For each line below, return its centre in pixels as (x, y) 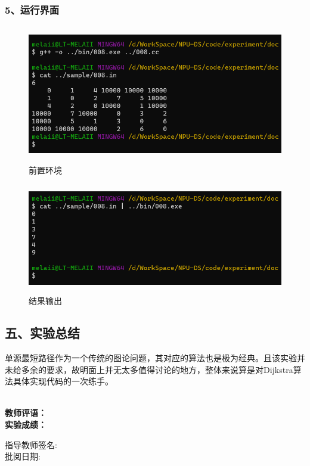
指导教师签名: (31, 444)
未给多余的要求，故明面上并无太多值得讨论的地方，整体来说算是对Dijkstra (149, 369)
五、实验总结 (42, 333)
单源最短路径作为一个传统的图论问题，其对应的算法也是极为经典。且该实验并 (155, 357)
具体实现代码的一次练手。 (63, 381)
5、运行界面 (32, 9)
